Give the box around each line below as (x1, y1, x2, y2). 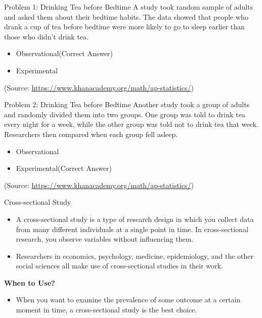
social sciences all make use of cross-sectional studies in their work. (16, 260, 223, 271)
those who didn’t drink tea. (4, 31, 89, 41)
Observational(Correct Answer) (16, 48, 113, 59)
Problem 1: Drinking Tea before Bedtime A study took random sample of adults (4, 2, 253, 12)
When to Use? (4, 277, 55, 288)
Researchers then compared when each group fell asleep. (4, 128, 178, 139)
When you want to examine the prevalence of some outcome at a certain (16, 294, 241, 305)
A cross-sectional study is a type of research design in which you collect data (16, 213, 254, 224)
